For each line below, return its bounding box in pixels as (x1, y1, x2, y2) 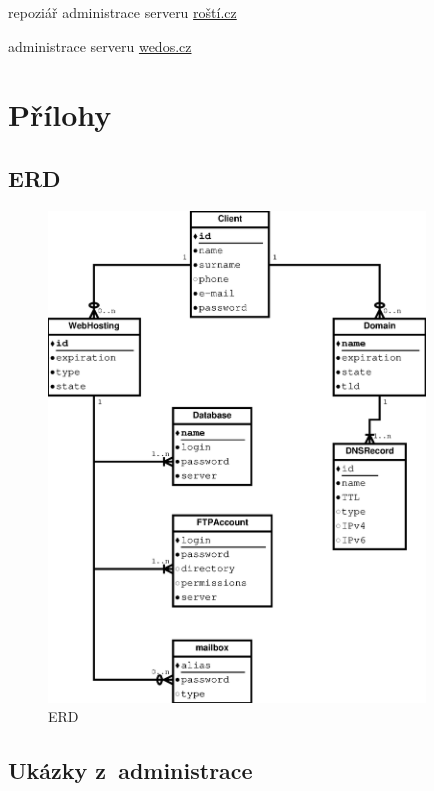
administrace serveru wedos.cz (8, 35, 192, 56)
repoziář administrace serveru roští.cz (8, 2, 237, 22)
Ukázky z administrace (8, 755, 253, 786)
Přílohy (8, 94, 112, 135)
